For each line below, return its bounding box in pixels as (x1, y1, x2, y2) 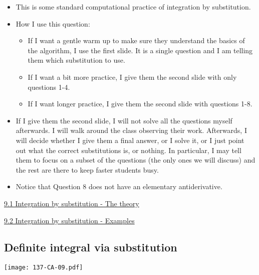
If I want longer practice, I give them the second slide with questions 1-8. (28, 98, 252, 109)
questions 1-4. (28, 81, 70, 92)
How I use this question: (16, 18, 90, 29)
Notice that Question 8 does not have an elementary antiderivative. (16, 181, 222, 192)
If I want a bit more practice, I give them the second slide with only (28, 71, 237, 82)
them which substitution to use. (28, 55, 125, 65)
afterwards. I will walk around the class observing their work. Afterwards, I (16, 125, 247, 135)
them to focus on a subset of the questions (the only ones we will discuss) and (16, 155, 255, 165)
